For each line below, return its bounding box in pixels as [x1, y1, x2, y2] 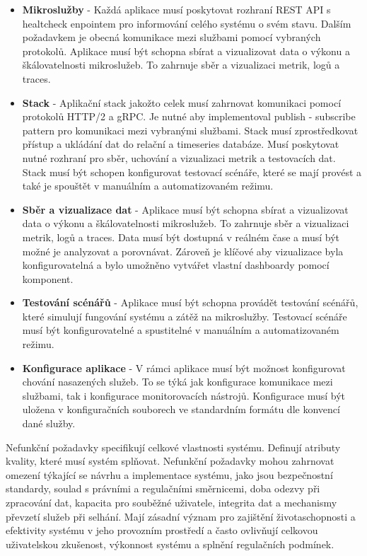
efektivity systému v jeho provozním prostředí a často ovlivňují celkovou [6, 523, 318, 538]
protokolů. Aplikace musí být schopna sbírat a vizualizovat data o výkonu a [22, 43, 350, 58]
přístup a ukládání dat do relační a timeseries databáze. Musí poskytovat [22, 137, 339, 151]
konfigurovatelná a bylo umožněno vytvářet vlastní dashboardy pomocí [22, 257, 330, 272]
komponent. [22, 271, 74, 286]
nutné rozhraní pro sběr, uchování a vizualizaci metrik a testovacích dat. [22, 150, 336, 165]
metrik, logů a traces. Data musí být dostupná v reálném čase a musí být [22, 229, 340, 244]
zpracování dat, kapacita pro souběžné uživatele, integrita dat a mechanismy [6, 495, 337, 509]
